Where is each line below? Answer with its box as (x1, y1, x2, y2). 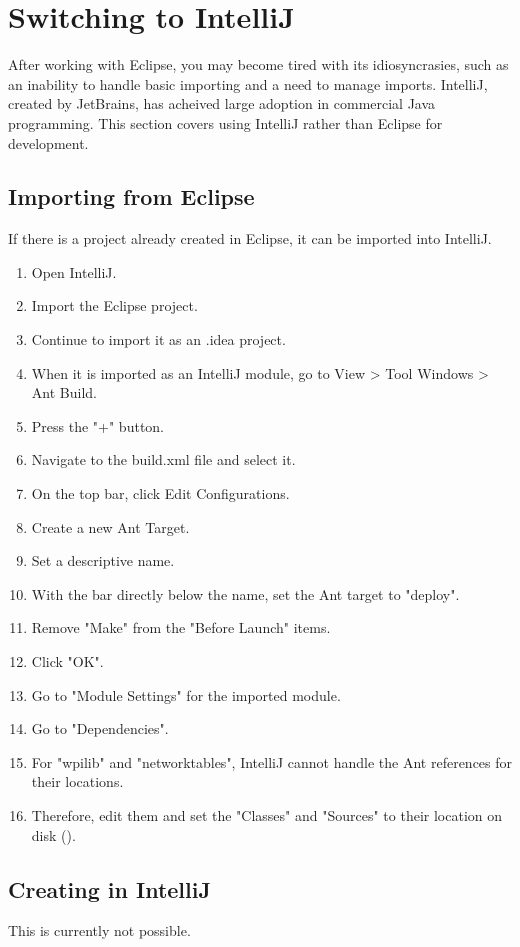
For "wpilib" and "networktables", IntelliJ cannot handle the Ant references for (31, 751, 513, 772)
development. (8, 132, 89, 153)
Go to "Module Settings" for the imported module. (31, 684, 341, 705)
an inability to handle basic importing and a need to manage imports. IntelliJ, (8, 73, 488, 94)
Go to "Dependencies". (31, 718, 169, 739)
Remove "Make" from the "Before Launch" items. (31, 617, 331, 638)
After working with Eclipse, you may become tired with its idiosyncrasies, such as (8, 54, 509, 75)
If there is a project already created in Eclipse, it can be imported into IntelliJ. (8, 228, 492, 249)
